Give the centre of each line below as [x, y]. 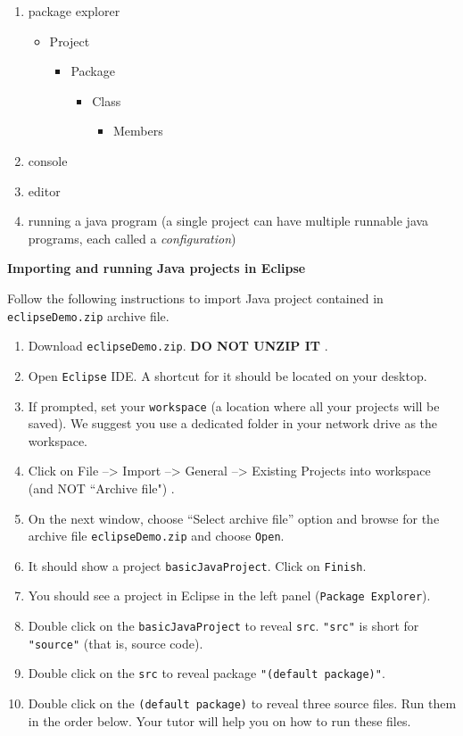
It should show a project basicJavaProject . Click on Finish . [197, 565]
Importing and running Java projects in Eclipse [157, 268]
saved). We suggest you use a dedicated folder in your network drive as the [233, 423]
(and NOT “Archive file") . [101, 488]
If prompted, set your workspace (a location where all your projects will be [234, 405]
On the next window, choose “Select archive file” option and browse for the [234, 518]
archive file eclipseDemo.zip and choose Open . [156, 536]
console [48, 160]
